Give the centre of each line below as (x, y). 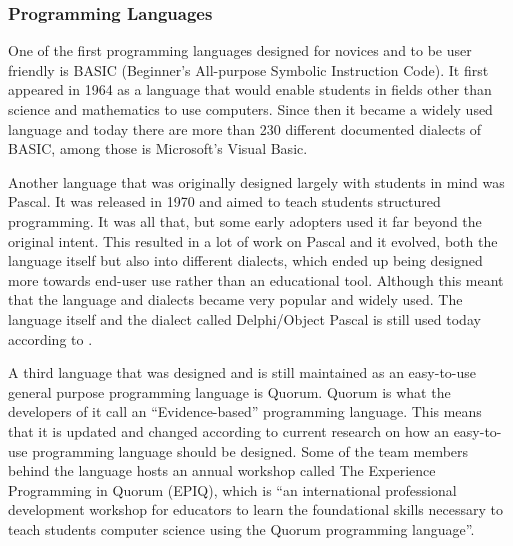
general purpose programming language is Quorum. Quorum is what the (229, 391)
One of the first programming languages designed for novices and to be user (240, 50)
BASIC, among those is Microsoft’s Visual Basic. (158, 148)
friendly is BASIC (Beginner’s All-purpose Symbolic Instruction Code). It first (248, 69)
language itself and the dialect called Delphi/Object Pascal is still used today (244, 318)
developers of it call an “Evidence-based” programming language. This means (245, 411)
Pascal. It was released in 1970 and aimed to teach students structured (224, 201)
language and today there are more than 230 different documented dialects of (245, 128)
